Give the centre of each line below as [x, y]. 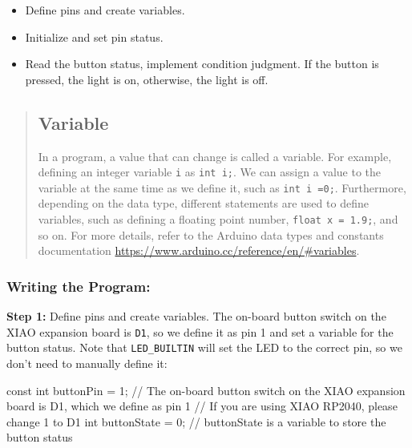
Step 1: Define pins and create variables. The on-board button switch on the [196, 316]
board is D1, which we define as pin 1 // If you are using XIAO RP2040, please [202, 406]
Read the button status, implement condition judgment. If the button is [202, 64]
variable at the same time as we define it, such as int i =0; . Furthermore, [222, 187]
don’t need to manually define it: [87, 363]
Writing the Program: [79, 286]
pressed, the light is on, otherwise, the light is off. [147, 79]
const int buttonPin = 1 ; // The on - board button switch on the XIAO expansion [206, 390]
